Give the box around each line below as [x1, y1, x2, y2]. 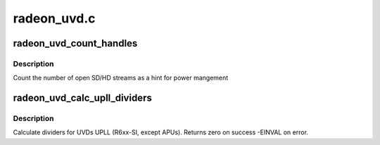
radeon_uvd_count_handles [13, 37, 138, 49]
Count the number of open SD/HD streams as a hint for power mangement [13, 74, 229, 82]
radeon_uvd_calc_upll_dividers [13, 92, 153, 104]
